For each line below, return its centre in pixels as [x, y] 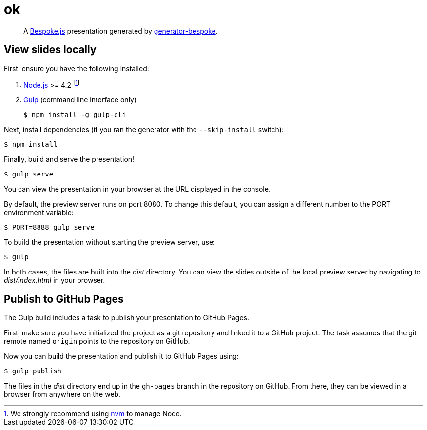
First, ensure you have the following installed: [77, 68]
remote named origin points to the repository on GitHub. [97, 341]
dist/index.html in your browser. [55, 280]
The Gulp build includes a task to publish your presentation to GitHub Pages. [126, 318]
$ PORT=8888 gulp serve [49, 227]
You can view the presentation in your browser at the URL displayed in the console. [137, 189]
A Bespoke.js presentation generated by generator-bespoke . [121, 31]
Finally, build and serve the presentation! [69, 159]
